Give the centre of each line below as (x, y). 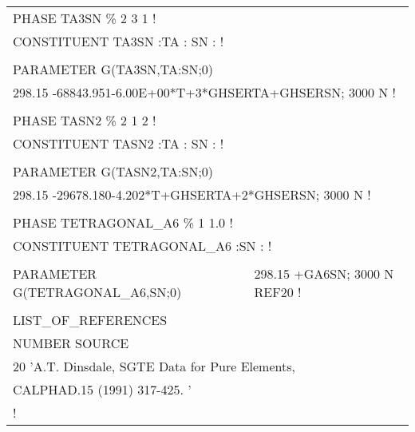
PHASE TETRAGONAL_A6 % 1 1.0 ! (123, 222)
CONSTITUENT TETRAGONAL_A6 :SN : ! (142, 246)
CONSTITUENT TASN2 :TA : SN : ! (119, 143)
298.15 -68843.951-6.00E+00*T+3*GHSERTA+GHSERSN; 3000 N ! (205, 92)
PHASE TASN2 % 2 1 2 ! (85, 120)
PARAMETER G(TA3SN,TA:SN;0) (113, 69)
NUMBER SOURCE (71, 343)
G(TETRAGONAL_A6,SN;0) (97, 292)
